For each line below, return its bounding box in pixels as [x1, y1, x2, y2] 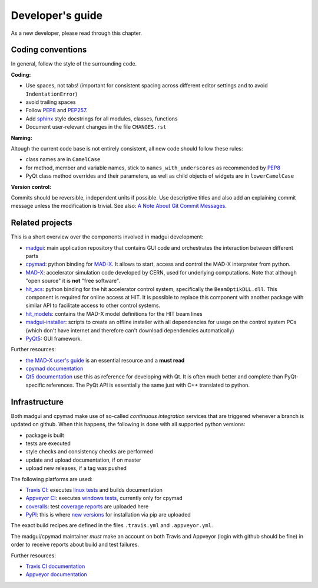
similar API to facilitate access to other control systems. [25, 302, 161, 309]
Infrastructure [11, 397, 64, 407]
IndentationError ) [25, 90, 78, 97]
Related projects [11, 218, 73, 228]
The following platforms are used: [11, 475, 92, 482]
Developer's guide [11, 9, 103, 22]
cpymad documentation [25, 365, 84, 372]
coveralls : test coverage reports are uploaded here [25, 502, 149, 510]
